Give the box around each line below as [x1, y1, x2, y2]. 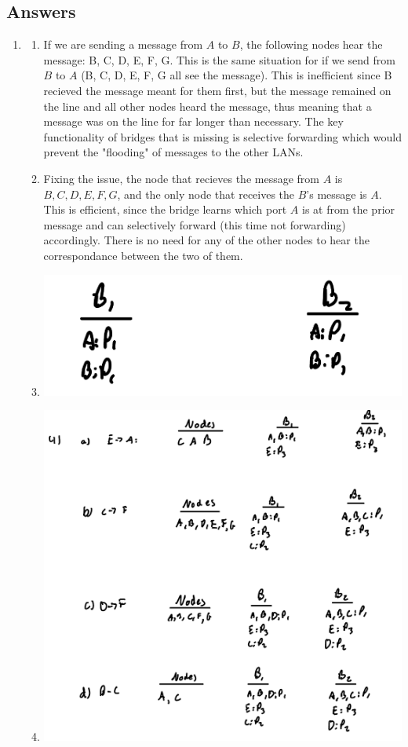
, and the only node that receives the [117, 185, 295, 202]
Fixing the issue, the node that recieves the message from [43, 170, 319, 186]
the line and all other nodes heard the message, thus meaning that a [43, 97, 372, 114]
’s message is [306, 185, 367, 202]
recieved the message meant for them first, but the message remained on [43, 82, 392, 98]
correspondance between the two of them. [43, 247, 243, 263]
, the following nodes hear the [239, 36, 383, 53]
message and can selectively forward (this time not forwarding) [43, 216, 346, 233]
